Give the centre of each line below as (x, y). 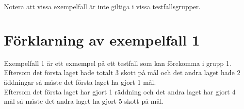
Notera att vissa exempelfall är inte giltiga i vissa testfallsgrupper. (102, 6)
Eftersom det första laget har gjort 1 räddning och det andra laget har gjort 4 (120, 91)
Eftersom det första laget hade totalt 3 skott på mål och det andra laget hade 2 (122, 72)
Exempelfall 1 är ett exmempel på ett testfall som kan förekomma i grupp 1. (118, 63)
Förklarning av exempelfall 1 (102, 39)
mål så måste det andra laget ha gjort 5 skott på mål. (84, 101)
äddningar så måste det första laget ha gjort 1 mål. (80, 82)
